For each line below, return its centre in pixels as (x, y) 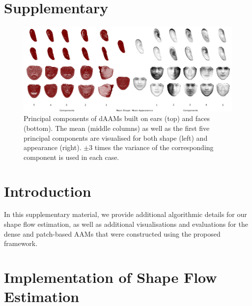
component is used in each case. (71, 157)
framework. (21, 243)
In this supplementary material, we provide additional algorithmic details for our (126, 214)
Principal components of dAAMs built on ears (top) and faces (117, 118)
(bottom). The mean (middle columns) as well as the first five (117, 128)
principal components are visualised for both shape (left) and (116, 138)
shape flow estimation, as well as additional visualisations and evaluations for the (126, 224)
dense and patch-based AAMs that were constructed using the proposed (112, 233)
